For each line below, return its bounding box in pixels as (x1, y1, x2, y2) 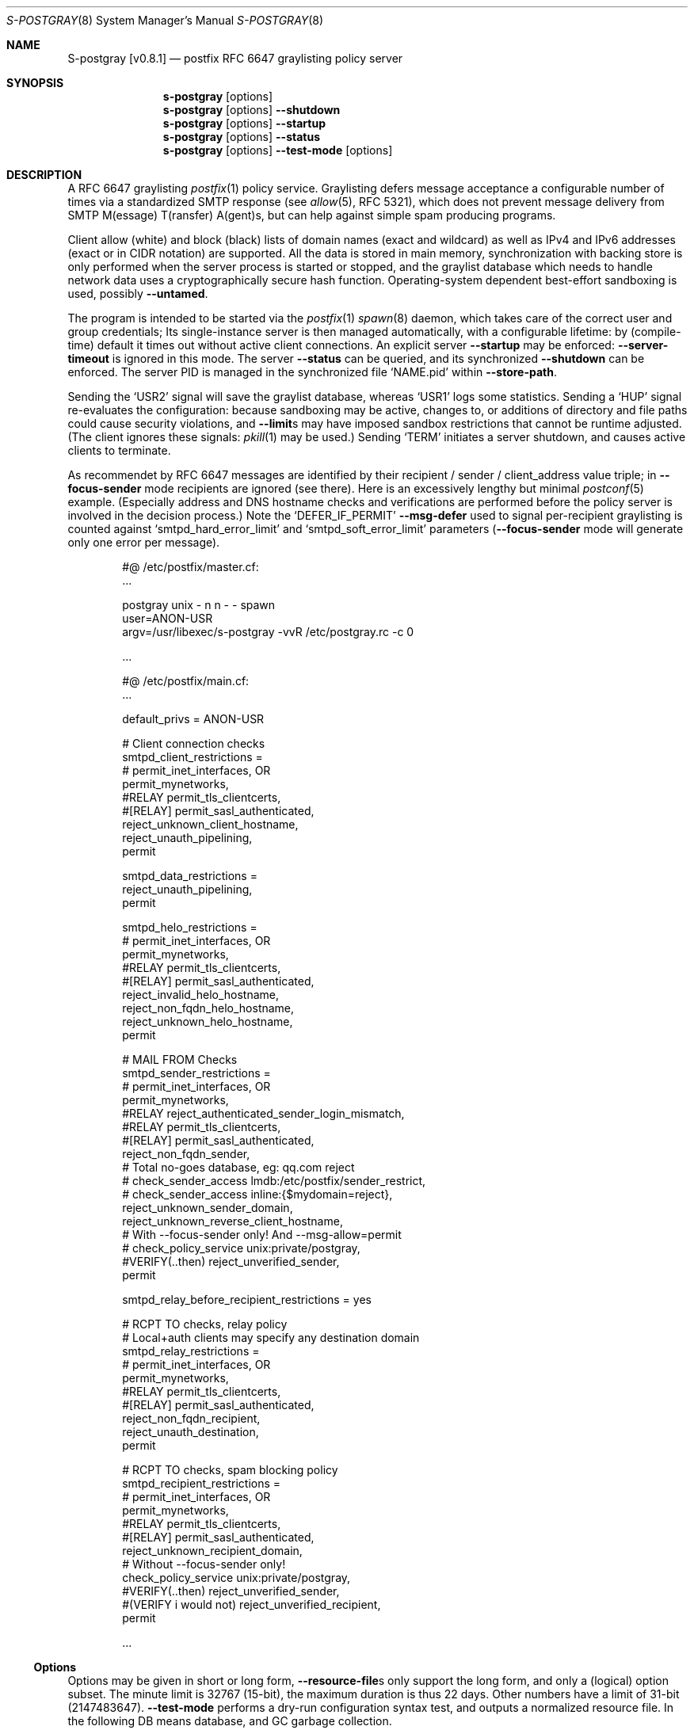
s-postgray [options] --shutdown (162, 103, 341, 116)
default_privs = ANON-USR (122, 712, 265, 726)
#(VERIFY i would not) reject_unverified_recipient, (122, 1598, 381, 1611)
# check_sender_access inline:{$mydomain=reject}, (122, 1187, 393, 1201)
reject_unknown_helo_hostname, (122, 1015, 293, 1028)
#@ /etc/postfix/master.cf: (122, 560, 259, 573)
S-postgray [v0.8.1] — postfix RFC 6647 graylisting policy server (67, 51, 403, 65)
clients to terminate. (67, 444, 171, 457)
